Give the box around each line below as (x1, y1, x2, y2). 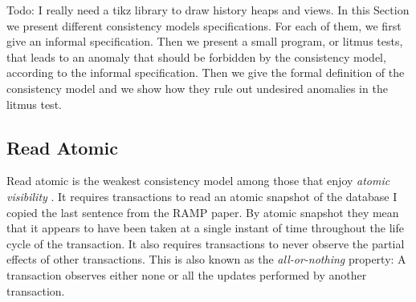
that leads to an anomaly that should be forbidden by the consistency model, (6, 48, 386, 65)
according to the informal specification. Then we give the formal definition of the (6, 64, 405, 81)
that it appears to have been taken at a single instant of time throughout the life (6, 219, 404, 236)
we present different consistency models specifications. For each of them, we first (6, 17, 402, 34)
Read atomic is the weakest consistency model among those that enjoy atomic (6, 172, 390, 189)
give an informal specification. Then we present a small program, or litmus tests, (6, 33, 403, 50)
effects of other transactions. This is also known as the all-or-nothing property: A (6, 251, 406, 268)
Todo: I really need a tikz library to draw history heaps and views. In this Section (6, 2, 410, 18)
